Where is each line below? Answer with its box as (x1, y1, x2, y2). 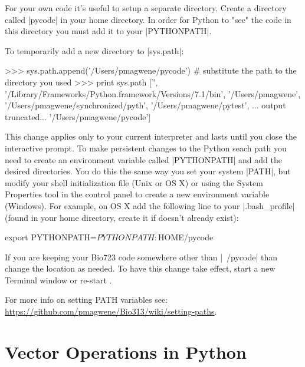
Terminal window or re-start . (5, 273, 112, 286)
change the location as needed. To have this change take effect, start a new (5, 262, 276, 275)
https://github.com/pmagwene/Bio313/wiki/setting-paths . (5, 305, 217, 318)
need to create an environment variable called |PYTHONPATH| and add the (5, 153, 282, 166)
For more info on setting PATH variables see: (5, 293, 168, 306)
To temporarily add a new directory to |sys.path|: (5, 44, 184, 57)
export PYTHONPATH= (5, 231, 97, 243)
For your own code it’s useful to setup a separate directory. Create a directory (5, 2, 287, 14)
